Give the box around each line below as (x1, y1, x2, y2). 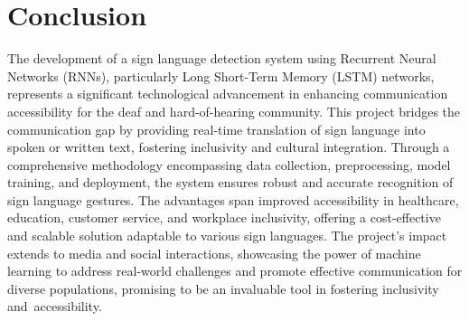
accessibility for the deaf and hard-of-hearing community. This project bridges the (7, 101, 461, 120)
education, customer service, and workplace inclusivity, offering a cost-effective (7, 208, 441, 227)
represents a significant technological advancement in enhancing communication (7, 84, 448, 103)
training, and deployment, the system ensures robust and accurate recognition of (7, 173, 454, 192)
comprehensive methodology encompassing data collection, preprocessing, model (7, 155, 451, 174)
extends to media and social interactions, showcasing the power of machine (7, 243, 421, 262)
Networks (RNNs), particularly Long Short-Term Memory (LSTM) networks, (7, 66, 435, 85)
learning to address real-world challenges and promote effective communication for (7, 261, 463, 280)
